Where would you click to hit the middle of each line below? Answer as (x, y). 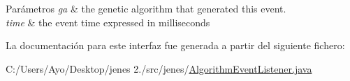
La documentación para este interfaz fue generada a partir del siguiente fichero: (175, 45)
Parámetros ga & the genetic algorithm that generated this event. (146, 8)
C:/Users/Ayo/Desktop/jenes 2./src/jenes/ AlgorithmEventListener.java (159, 68)
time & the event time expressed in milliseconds (108, 22)
